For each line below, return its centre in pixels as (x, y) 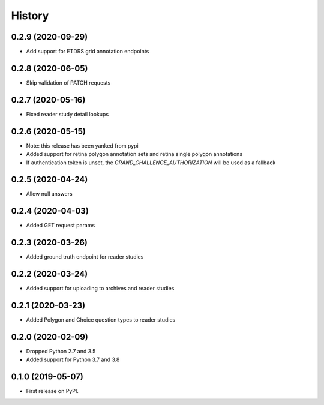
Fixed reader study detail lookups (67, 114)
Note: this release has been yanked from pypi (82, 145)
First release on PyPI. (52, 391)
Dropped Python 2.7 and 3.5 (61, 351)
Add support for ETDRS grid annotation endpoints (88, 52)
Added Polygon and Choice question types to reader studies (101, 320)
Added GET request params (61, 226)
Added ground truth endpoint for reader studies (85, 257)
